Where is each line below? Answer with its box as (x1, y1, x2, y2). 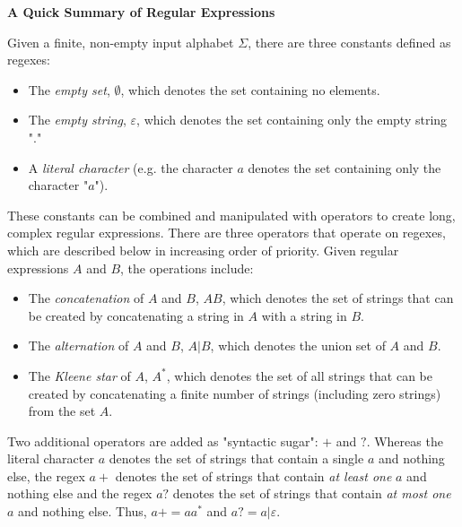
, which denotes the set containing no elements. (120, 80, 380, 99)
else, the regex (7, 466, 85, 485)
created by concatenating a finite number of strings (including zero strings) (28, 384, 441, 402)
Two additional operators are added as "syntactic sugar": (7, 431, 318, 450)
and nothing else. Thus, (18, 502, 147, 521)
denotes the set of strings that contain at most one (172, 484, 451, 503)
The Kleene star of (28, 366, 131, 384)
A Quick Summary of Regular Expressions (7, 3, 275, 21)
